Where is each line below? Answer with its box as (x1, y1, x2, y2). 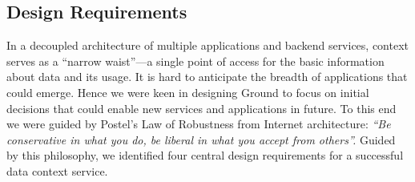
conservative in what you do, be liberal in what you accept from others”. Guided (6, 131, 396, 148)
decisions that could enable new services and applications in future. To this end (6, 99, 397, 116)
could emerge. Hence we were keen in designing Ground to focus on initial (6, 83, 369, 100)
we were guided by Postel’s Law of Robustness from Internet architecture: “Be (6, 115, 391, 132)
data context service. (6, 162, 108, 179)
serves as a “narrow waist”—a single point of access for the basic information (6, 52, 385, 69)
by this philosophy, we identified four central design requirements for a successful (6, 147, 404, 164)
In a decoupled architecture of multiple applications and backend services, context (6, 37, 409, 54)
